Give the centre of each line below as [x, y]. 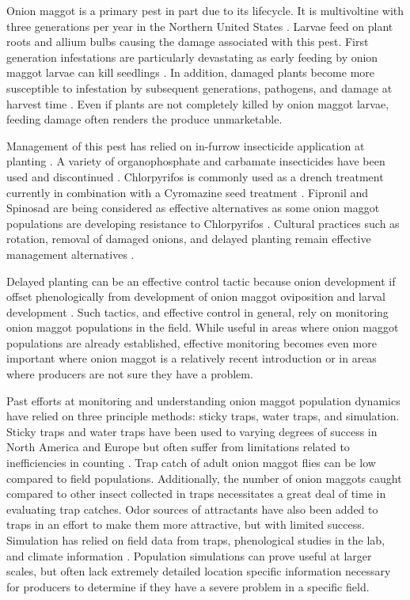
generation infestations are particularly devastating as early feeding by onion [192, 57]
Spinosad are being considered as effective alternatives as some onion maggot [193, 208]
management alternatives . [70, 254]
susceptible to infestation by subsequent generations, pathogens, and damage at [199, 87]
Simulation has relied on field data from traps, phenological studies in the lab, [196, 540]
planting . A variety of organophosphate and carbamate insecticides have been [196, 161]
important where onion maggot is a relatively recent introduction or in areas [192, 358]
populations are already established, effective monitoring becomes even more [192, 342]
